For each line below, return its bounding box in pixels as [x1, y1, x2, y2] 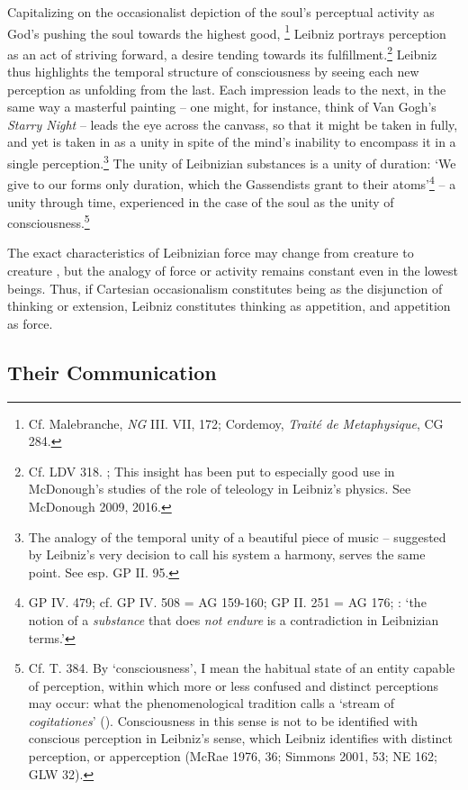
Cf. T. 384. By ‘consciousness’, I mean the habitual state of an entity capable [28, 658, 455, 677]
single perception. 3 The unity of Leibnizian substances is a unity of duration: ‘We [7, 151, 456, 172]
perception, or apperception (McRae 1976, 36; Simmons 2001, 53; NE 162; [28, 747, 437, 766]
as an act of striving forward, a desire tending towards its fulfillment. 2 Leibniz [7, 41, 437, 63]
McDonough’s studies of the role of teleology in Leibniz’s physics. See [28, 479, 411, 498]
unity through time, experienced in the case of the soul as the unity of [7, 192, 394, 211]
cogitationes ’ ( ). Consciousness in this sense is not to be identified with [28, 711, 418, 730]
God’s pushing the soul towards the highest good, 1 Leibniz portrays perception [7, 21, 446, 42]
